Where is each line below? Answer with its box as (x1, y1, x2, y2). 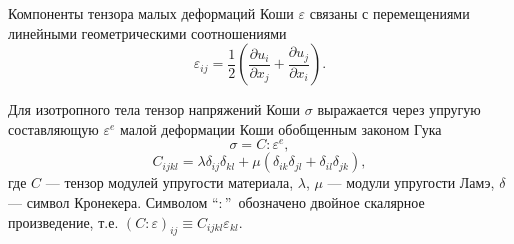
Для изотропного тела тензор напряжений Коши (8, 99, 301, 120)
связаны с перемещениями (309, 3, 470, 23)
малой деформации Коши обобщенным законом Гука (120, 118, 442, 139)
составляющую (8, 118, 99, 139)
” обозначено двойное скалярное (224, 192, 425, 213)
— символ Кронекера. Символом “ (8, 192, 219, 213)
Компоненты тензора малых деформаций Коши (8, 3, 294, 23)
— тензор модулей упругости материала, (45, 172, 294, 193)
